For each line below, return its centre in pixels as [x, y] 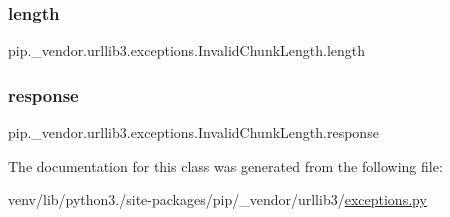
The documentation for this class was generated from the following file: [225, 165]
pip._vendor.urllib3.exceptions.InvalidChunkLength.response [193, 132]
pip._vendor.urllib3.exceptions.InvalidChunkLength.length [187, 50]
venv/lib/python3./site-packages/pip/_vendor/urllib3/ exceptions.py [217, 199]
